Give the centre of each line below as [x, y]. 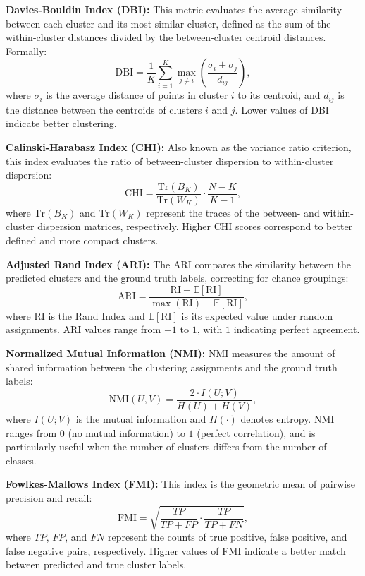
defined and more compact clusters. [82, 240]
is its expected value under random [257, 315]
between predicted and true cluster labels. [96, 564]
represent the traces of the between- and [233, 212]
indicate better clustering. [61, 123]
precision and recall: [49, 497]
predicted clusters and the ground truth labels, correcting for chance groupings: [177, 278]
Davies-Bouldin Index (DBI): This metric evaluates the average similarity [174, 9]
